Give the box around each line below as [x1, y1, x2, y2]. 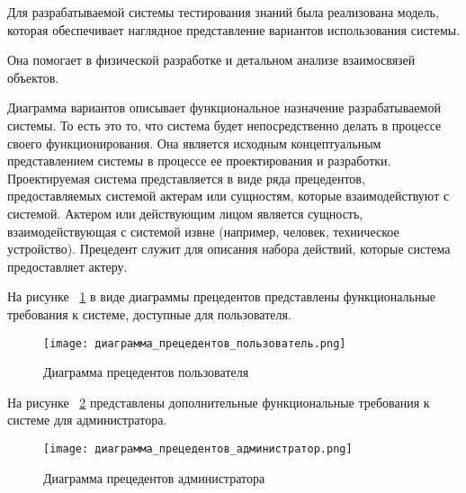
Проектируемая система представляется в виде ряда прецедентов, [7, 168, 365, 187]
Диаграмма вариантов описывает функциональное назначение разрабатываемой [7, 98, 441, 117]
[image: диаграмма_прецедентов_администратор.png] [43, 442, 353, 455]
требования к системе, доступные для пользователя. [7, 304, 291, 323]
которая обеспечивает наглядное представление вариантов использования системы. [7, 20, 461, 39]
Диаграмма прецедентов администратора [43, 468, 265, 487]
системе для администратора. [7, 410, 167, 429]
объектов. [7, 67, 59, 86]
